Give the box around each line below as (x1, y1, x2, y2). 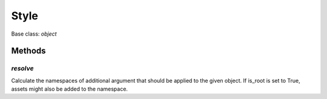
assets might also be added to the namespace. (11, 85, 128, 93)
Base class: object (11, 30, 57, 37)
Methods (11, 46, 46, 56)
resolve (11, 64, 34, 72)
